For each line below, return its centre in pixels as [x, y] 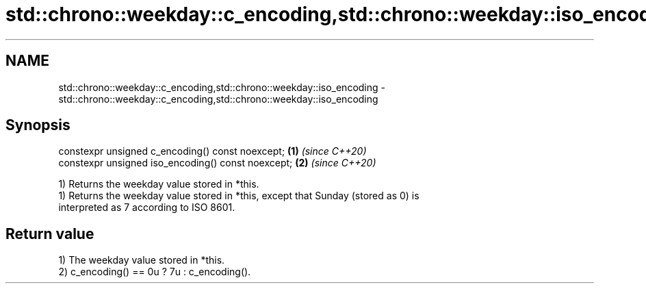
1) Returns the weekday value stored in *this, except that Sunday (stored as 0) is [239, 196]
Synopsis [38, 125]
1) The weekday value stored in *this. [142, 260]
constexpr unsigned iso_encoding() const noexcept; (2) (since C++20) [217, 163]
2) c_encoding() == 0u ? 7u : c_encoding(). [155, 272]
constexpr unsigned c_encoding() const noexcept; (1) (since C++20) [212, 151]
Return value [50, 234]
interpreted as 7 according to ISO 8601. [147, 208]
